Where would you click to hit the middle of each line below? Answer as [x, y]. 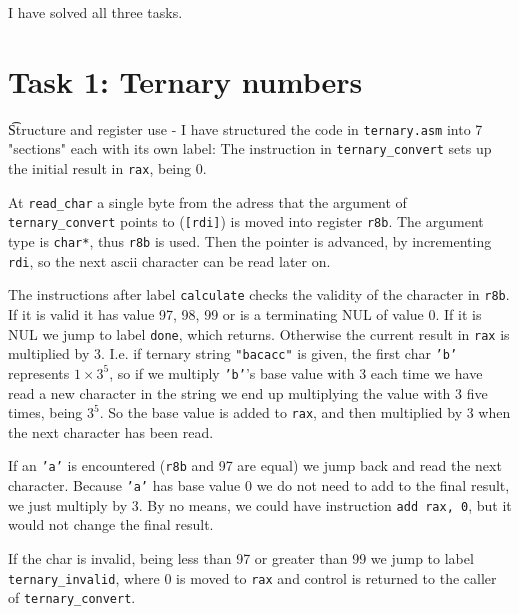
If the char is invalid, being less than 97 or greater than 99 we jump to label [241, 557]
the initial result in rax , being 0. [107, 168]
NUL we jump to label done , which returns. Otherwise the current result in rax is [259, 333]
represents [39, 372]
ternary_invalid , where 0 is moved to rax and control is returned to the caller [252, 577]
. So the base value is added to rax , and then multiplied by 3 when [305, 412]
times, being [45, 412]
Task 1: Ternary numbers [185, 80]
